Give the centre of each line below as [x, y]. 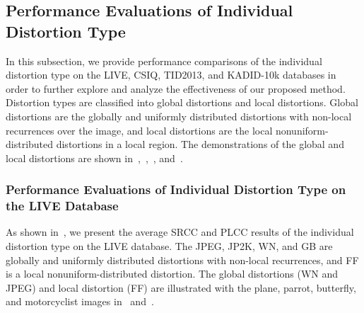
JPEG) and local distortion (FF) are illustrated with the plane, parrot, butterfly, [181, 287]
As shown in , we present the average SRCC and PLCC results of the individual [180, 232]
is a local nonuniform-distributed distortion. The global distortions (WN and [172, 274]
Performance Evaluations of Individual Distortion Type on [176, 189]
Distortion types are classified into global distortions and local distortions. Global [182, 102]
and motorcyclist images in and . [80, 301]
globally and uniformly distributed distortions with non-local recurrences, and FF [182, 260]
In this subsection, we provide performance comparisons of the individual [164, 61]
